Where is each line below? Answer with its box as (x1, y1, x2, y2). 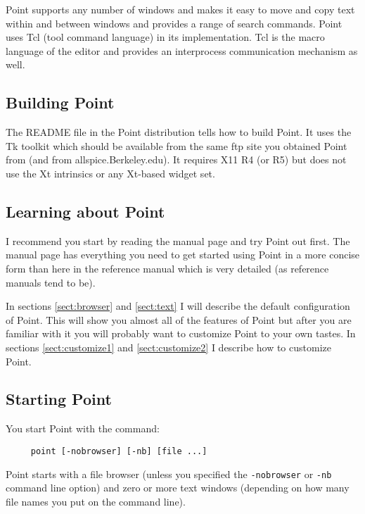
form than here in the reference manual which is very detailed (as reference (6, 261, 329, 275)
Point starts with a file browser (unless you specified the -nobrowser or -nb (6, 466, 332, 481)
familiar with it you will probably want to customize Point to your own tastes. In (6, 326, 356, 341)
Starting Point (6, 388, 112, 410)
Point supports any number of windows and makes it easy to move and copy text (6, 2, 355, 16)
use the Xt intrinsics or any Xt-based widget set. (6, 165, 215, 180)
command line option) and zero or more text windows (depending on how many (6, 480, 350, 495)
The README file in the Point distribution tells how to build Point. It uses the (6, 125, 352, 139)
